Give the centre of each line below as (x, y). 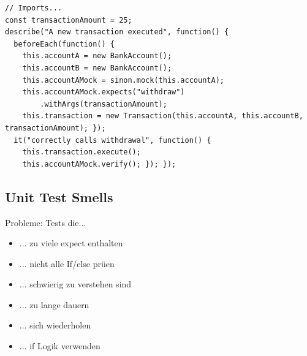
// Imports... (34, 8)
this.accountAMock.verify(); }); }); (99, 164)
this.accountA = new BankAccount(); (97, 56)
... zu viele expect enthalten (71, 243)
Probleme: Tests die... (46, 222)
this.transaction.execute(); (81, 152)
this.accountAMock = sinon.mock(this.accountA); (123, 80)
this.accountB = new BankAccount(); (97, 68)
